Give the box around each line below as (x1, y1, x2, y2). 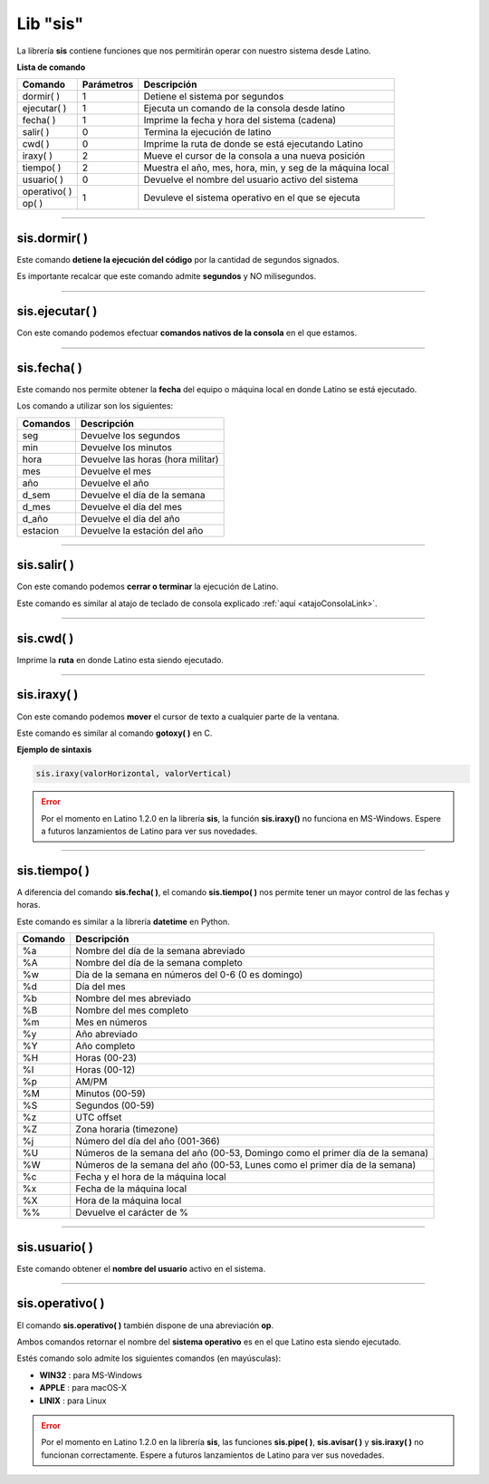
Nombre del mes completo (75, 1004, 189, 1017)
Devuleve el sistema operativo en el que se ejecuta (143, 191, 361, 204)
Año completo (75, 1040, 136, 1053)
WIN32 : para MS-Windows (39, 1369, 142, 1381)
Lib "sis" (16, 14, 84, 34)
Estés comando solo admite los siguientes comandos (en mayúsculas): (16, 1353, 281, 1364)
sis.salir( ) (16, 557, 74, 573)
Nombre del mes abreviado (75, 992, 192, 1005)
